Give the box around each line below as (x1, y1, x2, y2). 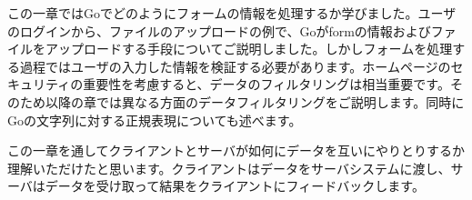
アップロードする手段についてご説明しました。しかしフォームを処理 (45, 39, 453, 58)
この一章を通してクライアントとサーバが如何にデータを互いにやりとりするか (7, 141, 465, 160)
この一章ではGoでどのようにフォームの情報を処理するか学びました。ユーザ (7, 4, 457, 22)
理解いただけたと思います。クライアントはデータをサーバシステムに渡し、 (7, 158, 451, 177)
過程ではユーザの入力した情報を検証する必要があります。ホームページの (19, 56, 451, 75)
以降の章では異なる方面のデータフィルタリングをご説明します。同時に (45, 92, 465, 111)
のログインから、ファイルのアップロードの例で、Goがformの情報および (7, 21, 431, 40)
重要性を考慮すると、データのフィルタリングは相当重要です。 (83, 75, 450, 94)
